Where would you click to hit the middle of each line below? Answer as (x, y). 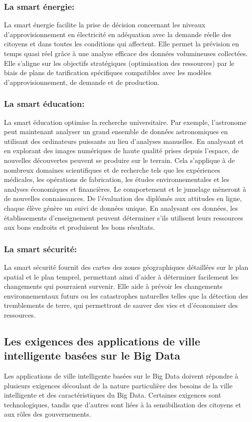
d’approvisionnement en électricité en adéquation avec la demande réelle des (118, 34)
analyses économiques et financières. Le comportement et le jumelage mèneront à (125, 189)
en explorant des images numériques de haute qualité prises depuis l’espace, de (121, 151)
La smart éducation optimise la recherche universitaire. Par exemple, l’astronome (125, 122)
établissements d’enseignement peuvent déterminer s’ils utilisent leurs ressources (124, 217)
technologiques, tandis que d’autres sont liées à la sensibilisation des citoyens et (123, 404)
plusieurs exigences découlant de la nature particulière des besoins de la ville (118, 385)
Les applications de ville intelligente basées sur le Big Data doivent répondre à (121, 376)
